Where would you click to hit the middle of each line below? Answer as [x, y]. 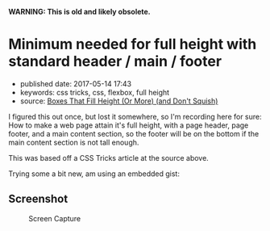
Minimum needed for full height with [133, 44]
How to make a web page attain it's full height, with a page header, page [129, 125]
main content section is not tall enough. [74, 142]
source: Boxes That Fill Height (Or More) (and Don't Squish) [119, 101]
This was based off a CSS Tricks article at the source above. [109, 157]
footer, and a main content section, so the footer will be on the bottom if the [134, 133]
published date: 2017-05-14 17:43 [75, 83]
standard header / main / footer [115, 62]
